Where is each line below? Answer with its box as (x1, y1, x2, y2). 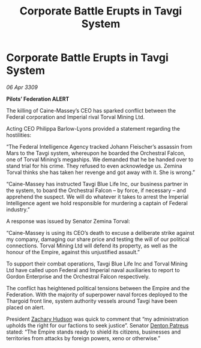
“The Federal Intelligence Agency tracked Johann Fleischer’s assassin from (6, 143, 193, 150)
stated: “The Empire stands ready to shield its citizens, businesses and (6, 328, 181, 335)
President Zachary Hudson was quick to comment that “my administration (6, 315, 189, 323)
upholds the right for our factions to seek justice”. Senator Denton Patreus (6, 322, 189, 329)
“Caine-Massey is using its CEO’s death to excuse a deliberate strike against (6, 229, 195, 236)
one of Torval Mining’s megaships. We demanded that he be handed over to (6, 155, 194, 163)
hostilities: (6, 131, 32, 138)
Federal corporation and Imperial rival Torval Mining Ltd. (6, 113, 145, 120)
